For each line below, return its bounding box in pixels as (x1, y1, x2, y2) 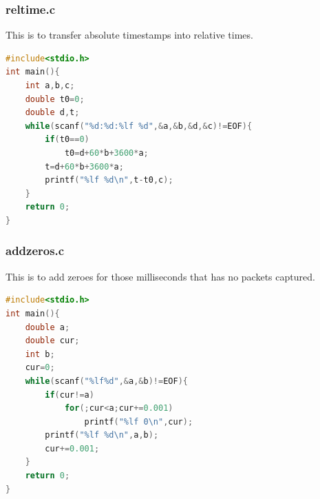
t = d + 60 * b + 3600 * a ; (45, 161, 124, 172)
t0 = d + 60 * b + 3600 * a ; (64, 147, 149, 158)
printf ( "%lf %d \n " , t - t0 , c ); (45, 175, 173, 185)
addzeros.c (6, 242, 65, 259)
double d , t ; (25, 108, 80, 118)
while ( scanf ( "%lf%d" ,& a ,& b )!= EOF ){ (25, 376, 188, 386)
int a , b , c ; (25, 81, 75, 90)
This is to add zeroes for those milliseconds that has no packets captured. (6, 269, 315, 283)
